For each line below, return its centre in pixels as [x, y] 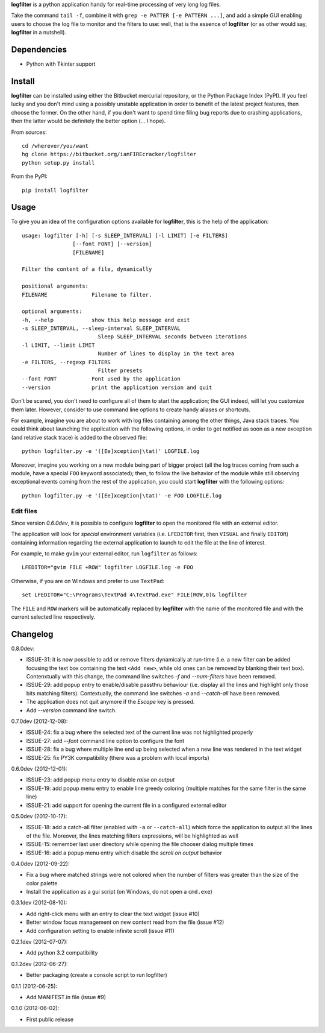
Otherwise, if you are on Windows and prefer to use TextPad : [88, 581]
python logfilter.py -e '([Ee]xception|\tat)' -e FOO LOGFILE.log [122, 495]
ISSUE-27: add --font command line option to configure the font [105, 741]
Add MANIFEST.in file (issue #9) [66, 997]
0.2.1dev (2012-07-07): [39, 942]
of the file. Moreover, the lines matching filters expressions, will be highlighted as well [132, 836]
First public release [50, 1019]
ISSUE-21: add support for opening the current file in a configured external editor [126, 805]
